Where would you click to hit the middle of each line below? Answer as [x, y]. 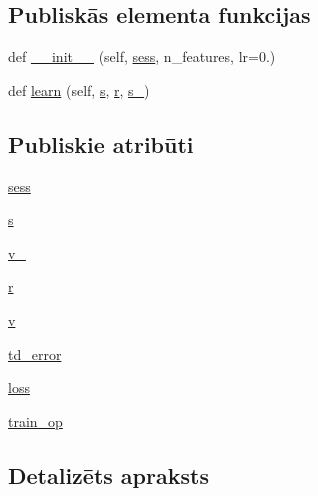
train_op [35, 420]
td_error [35, 353]
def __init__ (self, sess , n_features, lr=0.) [142, 56]
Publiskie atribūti [101, 143]
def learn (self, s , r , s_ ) [79, 89]
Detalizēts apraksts [108, 474]
